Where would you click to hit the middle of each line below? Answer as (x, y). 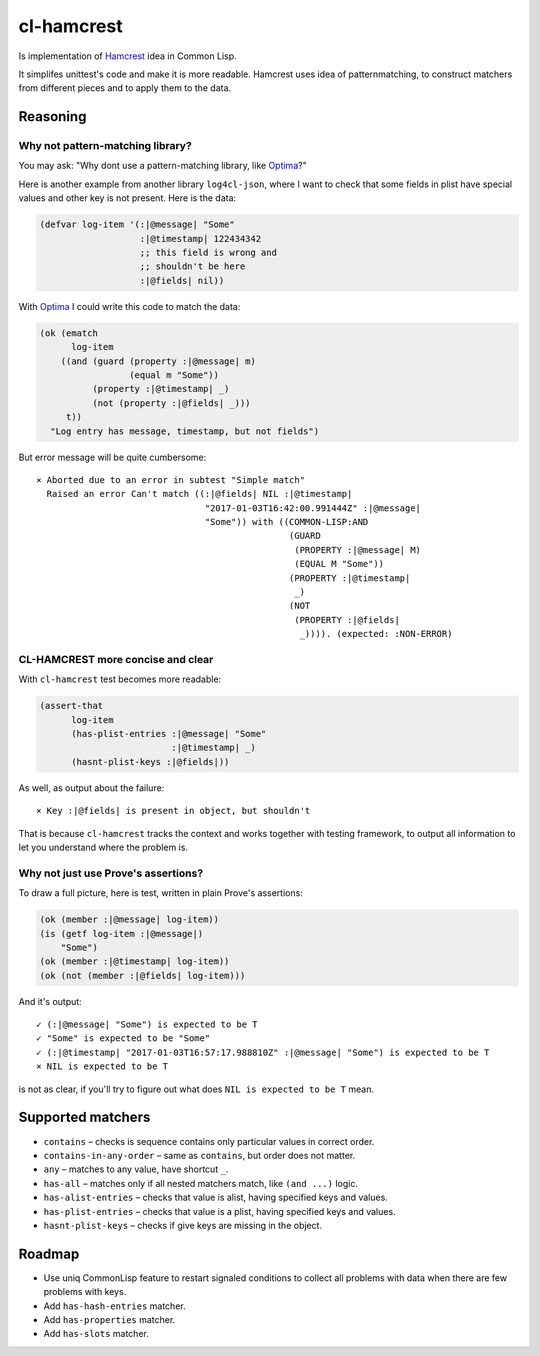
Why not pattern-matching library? (105, 146)
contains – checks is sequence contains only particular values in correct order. (209, 1141)
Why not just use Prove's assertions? (111, 873)
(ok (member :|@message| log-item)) (129, 919)
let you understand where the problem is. (103, 847)
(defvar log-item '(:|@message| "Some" (137, 224)
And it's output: (50, 1001)
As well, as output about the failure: (91, 787)
